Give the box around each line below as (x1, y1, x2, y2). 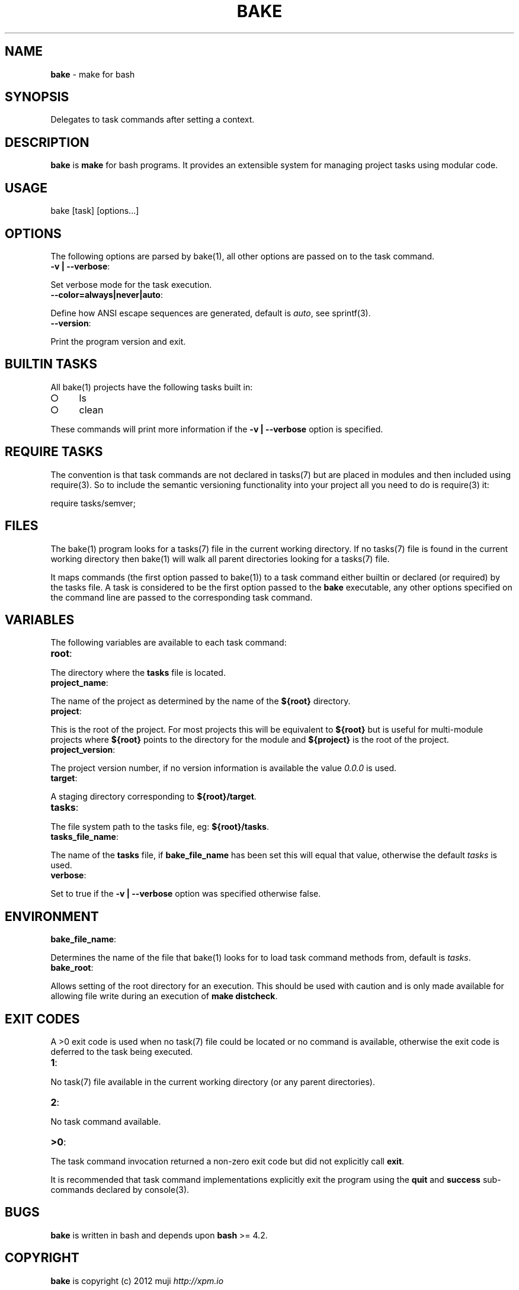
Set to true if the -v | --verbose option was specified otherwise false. (50, 888, 321, 899)
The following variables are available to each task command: (50, 637, 287, 648)
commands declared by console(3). (50, 1185, 190, 1195)
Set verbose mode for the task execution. (50, 279, 212, 290)
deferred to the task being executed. (50, 1047, 193, 1057)
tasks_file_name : (50, 832, 118, 842)
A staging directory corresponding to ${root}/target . (50, 791, 257, 802)
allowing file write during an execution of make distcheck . (50, 991, 278, 1002)
